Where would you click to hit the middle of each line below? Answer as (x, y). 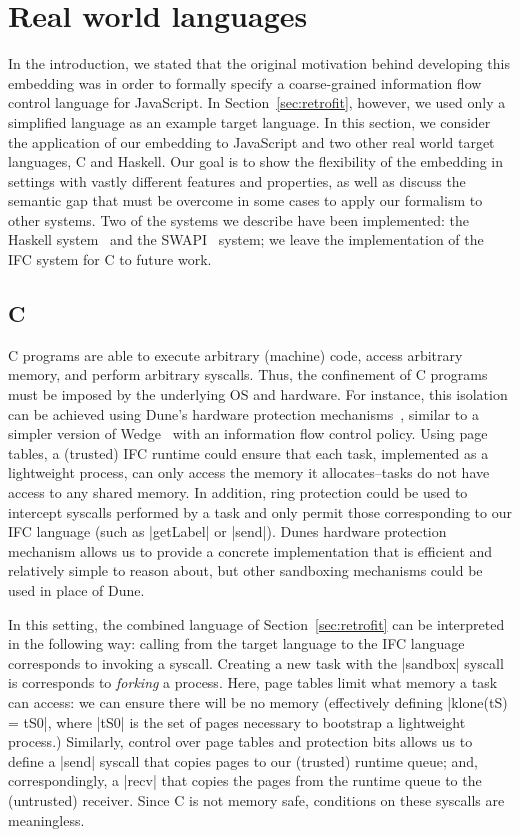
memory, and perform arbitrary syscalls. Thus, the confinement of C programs (248, 374)
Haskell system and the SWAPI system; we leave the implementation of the (246, 239)
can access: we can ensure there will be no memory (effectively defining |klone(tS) (258, 701)
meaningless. (46, 819)
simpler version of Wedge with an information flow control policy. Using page (248, 433)
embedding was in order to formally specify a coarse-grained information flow (245, 82)
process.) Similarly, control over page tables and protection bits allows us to (240, 741)
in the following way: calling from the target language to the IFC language (236, 643)
